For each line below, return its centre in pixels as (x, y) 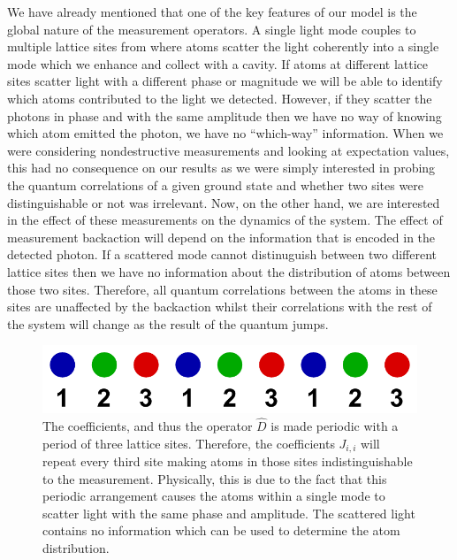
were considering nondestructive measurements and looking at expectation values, (228, 150)
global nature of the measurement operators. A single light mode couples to (212, 29)
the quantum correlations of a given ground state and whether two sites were (216, 184)
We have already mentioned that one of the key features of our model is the (212, 12)
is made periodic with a (335, 425)
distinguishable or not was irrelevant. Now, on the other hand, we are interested (224, 202)
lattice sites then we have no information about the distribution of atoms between (229, 271)
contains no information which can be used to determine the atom (221, 530)
